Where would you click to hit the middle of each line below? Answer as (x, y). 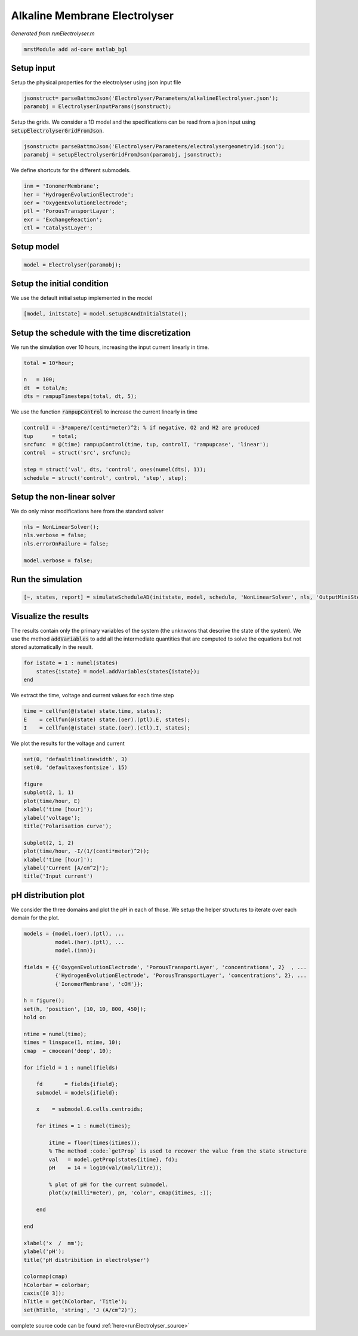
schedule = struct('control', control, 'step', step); (105, 478)
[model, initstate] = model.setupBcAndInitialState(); (105, 314)
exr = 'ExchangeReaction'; (63, 219)
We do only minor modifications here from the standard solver (87, 511)
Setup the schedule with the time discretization (101, 333)
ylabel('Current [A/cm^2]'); (66, 868)
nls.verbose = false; (55, 535)
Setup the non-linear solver (63, 497)
